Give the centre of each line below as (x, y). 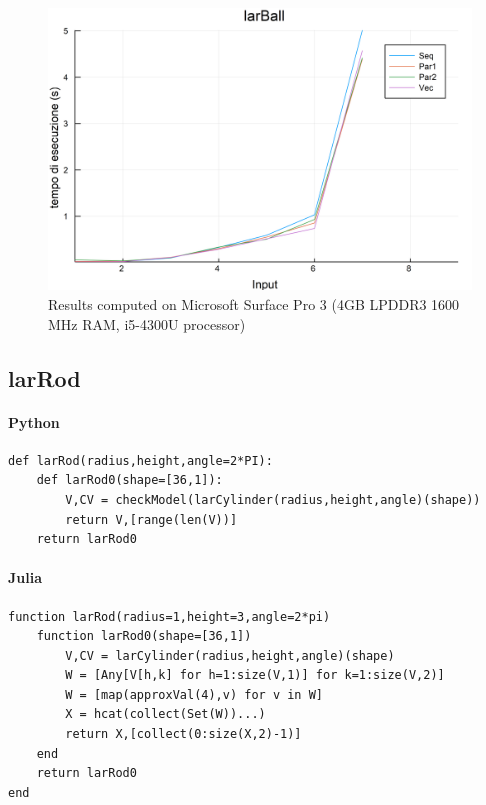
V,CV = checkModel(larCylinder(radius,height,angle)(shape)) (273, 499)
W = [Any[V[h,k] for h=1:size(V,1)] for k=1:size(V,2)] (255, 675)
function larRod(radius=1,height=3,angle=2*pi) (169, 616)
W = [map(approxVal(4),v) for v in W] (194, 694)
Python (34, 421)
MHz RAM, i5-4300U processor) (147, 323)
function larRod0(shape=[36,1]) (144, 636)
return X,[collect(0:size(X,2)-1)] (183, 734)
